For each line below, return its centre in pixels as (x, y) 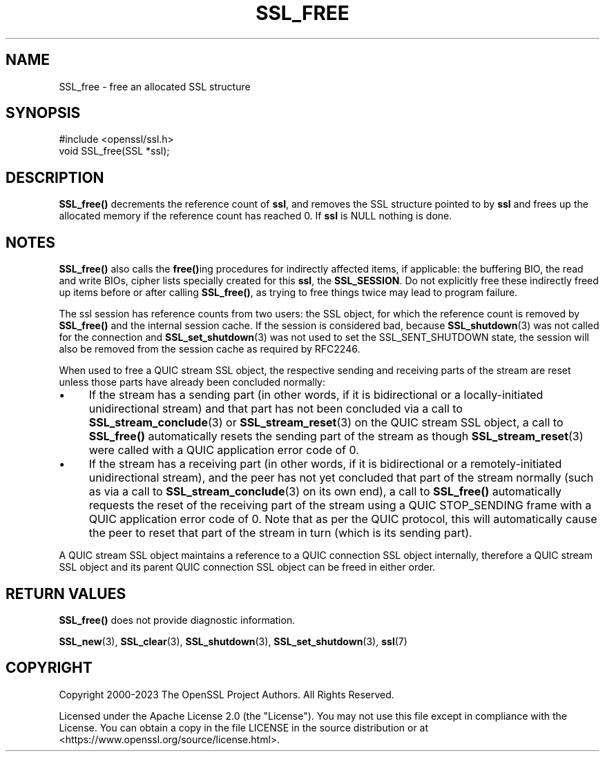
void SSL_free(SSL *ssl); (114, 151)
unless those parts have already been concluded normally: (192, 382)
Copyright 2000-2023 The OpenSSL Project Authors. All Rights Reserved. (227, 694)
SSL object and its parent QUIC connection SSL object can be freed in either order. (247, 567)
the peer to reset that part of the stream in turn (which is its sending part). (280, 533)
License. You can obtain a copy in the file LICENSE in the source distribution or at (244, 727)
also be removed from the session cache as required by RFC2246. (210, 349)
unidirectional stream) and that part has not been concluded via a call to (276, 409)
